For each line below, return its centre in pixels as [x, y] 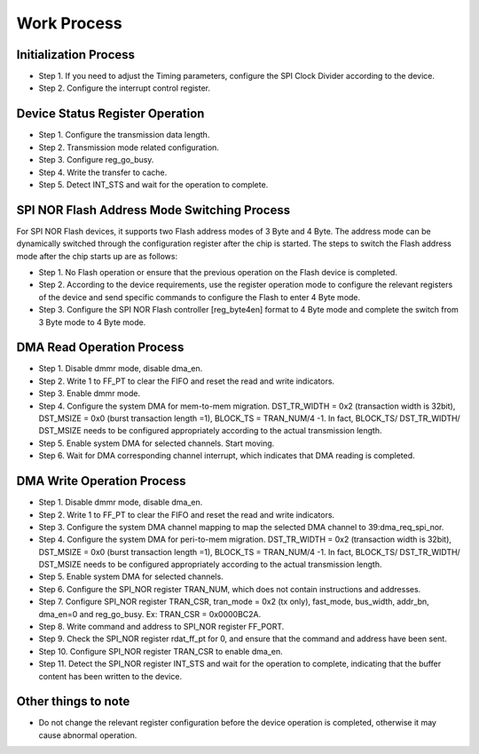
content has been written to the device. [110, 676]
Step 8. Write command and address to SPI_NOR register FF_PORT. [161, 627]
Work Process [70, 23]
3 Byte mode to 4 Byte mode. [92, 322]
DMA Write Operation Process [101, 481]
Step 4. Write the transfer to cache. [103, 172]
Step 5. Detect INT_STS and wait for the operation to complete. [153, 184]
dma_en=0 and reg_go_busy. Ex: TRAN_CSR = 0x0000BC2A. [150, 614]
